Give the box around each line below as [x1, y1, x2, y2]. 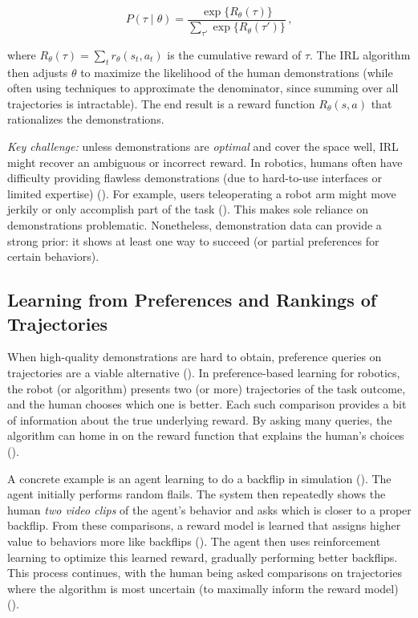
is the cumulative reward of [167, 46, 302, 63]
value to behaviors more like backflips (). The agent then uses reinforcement [7, 532, 381, 549]
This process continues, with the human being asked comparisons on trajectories [7, 564, 402, 581]
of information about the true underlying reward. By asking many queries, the [7, 411, 392, 428]
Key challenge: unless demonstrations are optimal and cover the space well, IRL [7, 138, 399, 155]
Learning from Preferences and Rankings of [7, 287, 377, 312]
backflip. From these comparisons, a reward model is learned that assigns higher [7, 517, 401, 534]
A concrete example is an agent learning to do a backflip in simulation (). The [7, 470, 392, 486]
